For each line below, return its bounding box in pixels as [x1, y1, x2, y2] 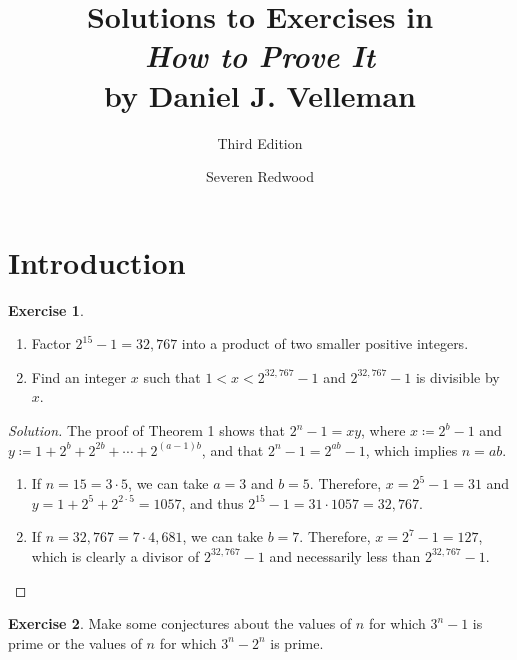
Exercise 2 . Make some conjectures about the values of [8, 613, 352, 634]
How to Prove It [144, 35, 376, 77]
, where [361, 420, 406, 440]
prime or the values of [8, 632, 142, 653]
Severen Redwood [206, 166, 314, 187]
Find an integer [31, 366, 127, 387]
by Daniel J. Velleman [104, 74, 416, 115]
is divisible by [415, 366, 500, 387]
